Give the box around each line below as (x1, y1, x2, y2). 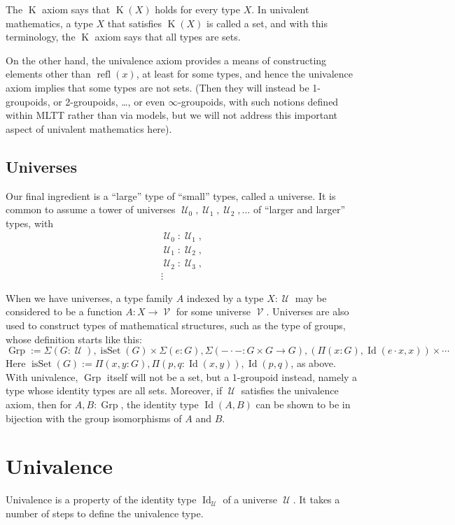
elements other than (6, 66, 91, 81)
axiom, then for (6, 396, 72, 411)
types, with (6, 215, 54, 230)
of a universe (223, 492, 277, 507)
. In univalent (251, 2, 309, 16)
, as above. (290, 356, 336, 371)
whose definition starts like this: (6, 331, 142, 346)
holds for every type (155, 2, 241, 16)
